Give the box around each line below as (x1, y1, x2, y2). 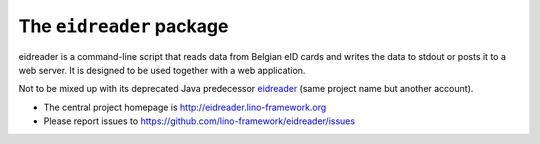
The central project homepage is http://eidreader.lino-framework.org (43, 101, 327, 113)
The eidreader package (18, 15, 229, 37)
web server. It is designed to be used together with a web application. (18, 64, 306, 76)
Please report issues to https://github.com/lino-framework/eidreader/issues (43, 115, 355, 127)
